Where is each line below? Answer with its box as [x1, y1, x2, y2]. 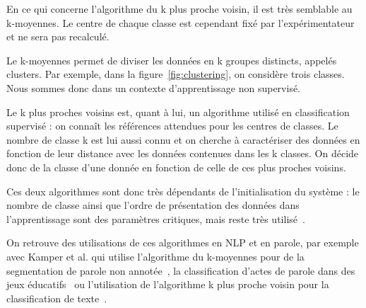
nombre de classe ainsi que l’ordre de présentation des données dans [6, 198, 300, 212]
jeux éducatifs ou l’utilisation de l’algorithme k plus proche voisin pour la [6, 277, 329, 292]
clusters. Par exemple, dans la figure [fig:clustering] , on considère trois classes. [6, 67, 345, 81]
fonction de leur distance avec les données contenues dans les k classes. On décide [6, 146, 359, 161]
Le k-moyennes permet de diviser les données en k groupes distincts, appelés [6, 52, 337, 67]
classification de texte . [6, 290, 107, 305]
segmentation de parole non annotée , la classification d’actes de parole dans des [6, 263, 355, 278]
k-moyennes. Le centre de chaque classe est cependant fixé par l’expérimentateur [6, 15, 355, 30]
